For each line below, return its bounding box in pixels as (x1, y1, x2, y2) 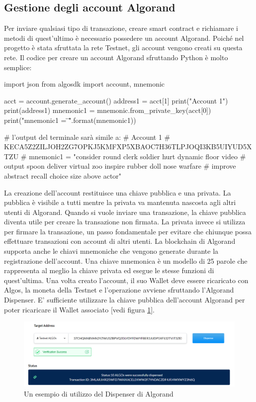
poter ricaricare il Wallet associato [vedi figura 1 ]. (4, 304, 155, 314)
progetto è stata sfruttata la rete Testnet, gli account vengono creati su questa (4, 42, 243, 53)
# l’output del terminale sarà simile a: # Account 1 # (4, 131, 171, 142)
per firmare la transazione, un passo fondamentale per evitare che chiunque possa (4, 226, 252, 236)
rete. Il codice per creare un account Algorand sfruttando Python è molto (4, 52, 228, 62)
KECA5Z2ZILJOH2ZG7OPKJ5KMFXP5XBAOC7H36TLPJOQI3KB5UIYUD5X (4, 141, 252, 152)
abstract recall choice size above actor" (4, 170, 122, 181)
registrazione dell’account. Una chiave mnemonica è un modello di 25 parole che (4, 255, 248, 266)
